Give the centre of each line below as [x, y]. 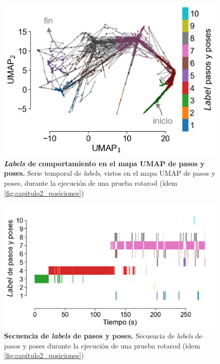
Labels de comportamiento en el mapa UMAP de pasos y [104, 163]
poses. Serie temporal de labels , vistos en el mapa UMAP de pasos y [110, 173]
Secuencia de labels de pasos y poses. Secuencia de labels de [103, 336]
